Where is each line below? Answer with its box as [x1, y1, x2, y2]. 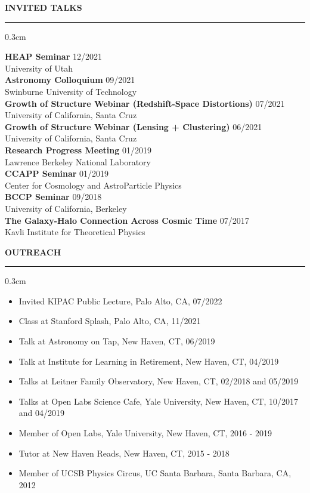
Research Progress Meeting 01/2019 [5, 143, 151, 156]
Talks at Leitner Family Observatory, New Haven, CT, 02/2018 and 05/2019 [18, 375, 299, 387]
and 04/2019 [18, 406, 65, 419]
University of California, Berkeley [5, 202, 127, 214]
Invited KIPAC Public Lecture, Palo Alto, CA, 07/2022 [18, 294, 222, 307]
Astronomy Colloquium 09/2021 [5, 73, 135, 86]
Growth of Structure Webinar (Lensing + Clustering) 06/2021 [5, 120, 262, 133]
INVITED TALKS [5, 1, 82, 13]
